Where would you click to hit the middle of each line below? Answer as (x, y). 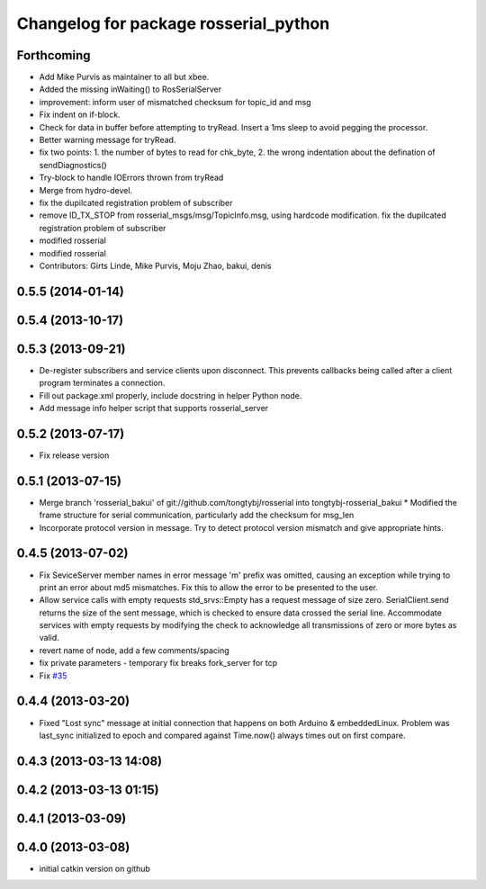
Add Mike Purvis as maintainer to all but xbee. (124, 77)
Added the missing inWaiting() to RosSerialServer (130, 89)
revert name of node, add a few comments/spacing (134, 650)
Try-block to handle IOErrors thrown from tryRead (131, 178)
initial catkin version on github (94, 868)
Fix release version (74, 455)
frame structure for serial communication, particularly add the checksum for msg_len (197, 515)
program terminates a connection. (102, 383)
